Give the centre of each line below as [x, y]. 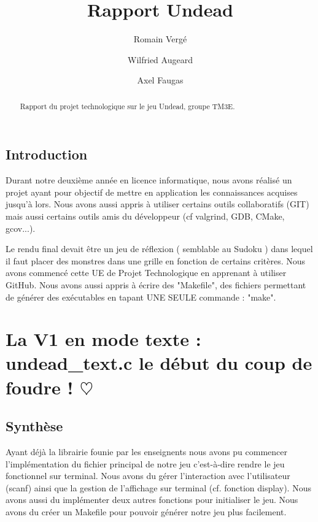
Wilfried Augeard [160, 59]
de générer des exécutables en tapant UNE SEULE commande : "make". [141, 297]
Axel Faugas [160, 80]
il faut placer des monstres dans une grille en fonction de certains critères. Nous [156, 260]
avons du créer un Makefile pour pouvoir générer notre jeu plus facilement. [146, 512]
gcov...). [21, 228]
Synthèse [34, 426]
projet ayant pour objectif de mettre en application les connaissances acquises [152, 192]
